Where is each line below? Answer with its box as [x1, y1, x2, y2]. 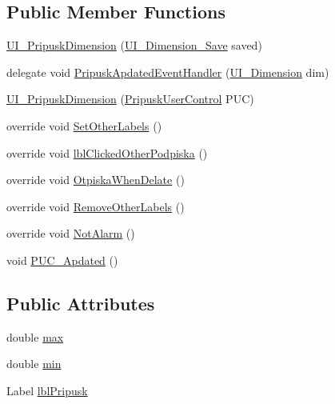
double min [6, 355, 62, 372]
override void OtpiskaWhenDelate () [6, 171, 185, 188]
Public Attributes [6, 290, 155, 315]
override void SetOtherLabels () [6, 117, 162, 134]
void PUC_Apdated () [6, 251, 118, 268]
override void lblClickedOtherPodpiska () [6, 144, 208, 161]
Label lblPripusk [6, 382, 88, 398]
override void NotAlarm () [6, 225, 135, 242]
